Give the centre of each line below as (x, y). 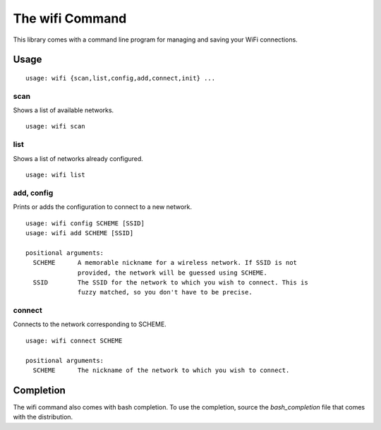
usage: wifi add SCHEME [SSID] (80, 233)
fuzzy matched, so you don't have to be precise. (165, 292)
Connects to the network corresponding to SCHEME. (90, 324)
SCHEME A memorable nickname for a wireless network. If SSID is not (165, 263)
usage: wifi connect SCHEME (74, 340)
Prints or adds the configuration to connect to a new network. (103, 207)
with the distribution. (43, 417)
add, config (33, 193)
